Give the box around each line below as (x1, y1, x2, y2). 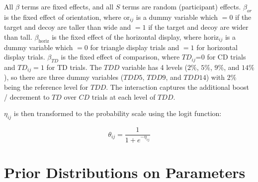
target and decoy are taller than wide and (4, 22, 131, 32)
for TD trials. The (46, 62, 102, 72)
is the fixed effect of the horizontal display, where (52, 31, 201, 42)
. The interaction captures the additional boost (106, 82, 249, 92)
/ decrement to (4, 91, 50, 102)
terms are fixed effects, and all (21, 1, 114, 11)
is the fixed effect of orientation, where (4, 11, 121, 22)
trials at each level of (91, 91, 156, 102)
